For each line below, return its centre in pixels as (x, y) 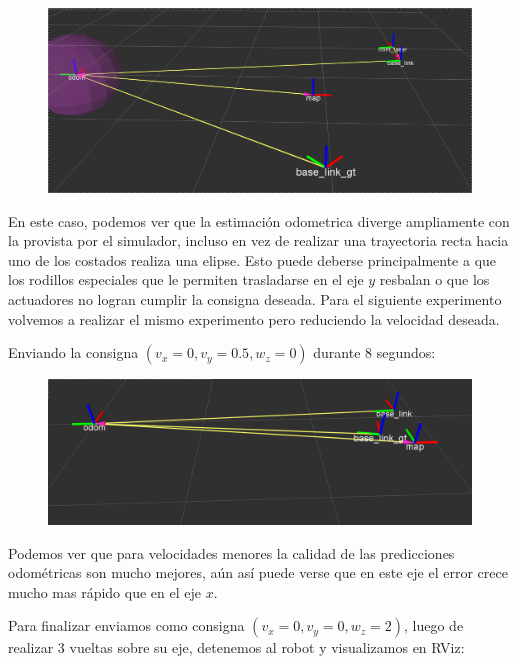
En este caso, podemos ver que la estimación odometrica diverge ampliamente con (259, 220)
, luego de (434, 625)
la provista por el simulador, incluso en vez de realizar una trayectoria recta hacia (258, 240)
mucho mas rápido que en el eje (104, 591)
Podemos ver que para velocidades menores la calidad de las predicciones (231, 552)
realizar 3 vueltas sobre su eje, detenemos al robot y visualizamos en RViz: (236, 647)
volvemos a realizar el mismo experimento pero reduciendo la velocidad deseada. (254, 318)
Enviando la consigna (73, 352)
